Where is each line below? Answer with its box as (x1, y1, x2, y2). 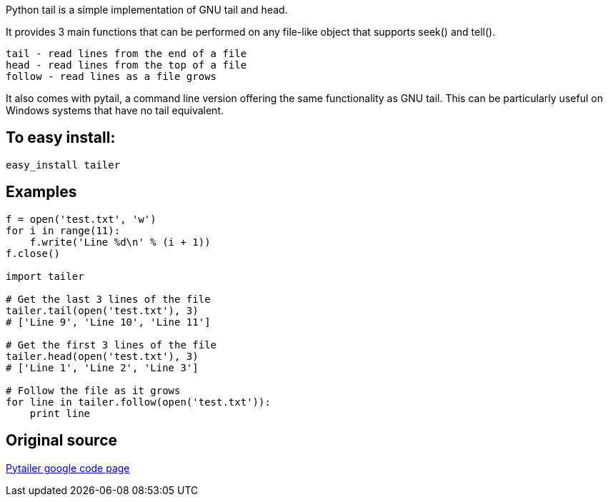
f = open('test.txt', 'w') (6, 213, 156, 225)
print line (29, 407, 91, 419)
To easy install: (6, 129, 116, 147)
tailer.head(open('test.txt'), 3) (6, 350, 199, 362)
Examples (6, 183, 77, 201)
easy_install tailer (6, 159, 121, 171)
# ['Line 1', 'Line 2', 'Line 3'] (6, 361, 199, 373)
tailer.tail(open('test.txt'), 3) (6, 304, 199, 316)
